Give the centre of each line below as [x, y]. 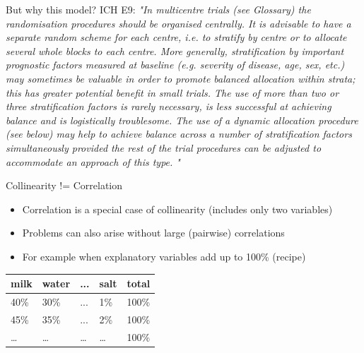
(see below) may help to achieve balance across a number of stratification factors [179, 134]
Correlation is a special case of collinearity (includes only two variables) [177, 209]
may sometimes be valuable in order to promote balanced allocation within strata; [181, 78]
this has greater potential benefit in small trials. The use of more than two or [172, 92]
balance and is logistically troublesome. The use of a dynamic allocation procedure [182, 120]
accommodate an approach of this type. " [93, 161]
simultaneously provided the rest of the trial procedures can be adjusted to [164, 147]
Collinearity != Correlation [64, 185]
